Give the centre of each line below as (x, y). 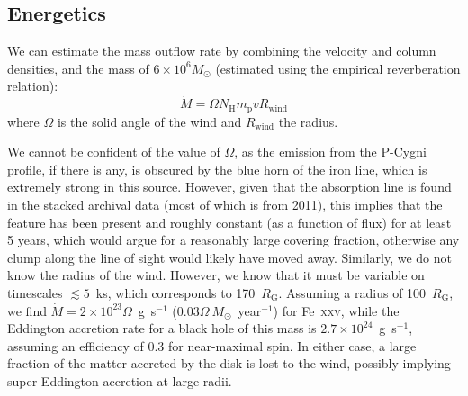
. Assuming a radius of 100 (352, 292)
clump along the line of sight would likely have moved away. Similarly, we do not (230, 257)
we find (27, 310)
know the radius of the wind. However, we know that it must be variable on (216, 275)
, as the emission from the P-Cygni (330, 152)
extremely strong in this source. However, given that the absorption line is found (229, 187)
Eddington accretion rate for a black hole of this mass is (162, 328)
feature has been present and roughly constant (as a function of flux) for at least (229, 222)
